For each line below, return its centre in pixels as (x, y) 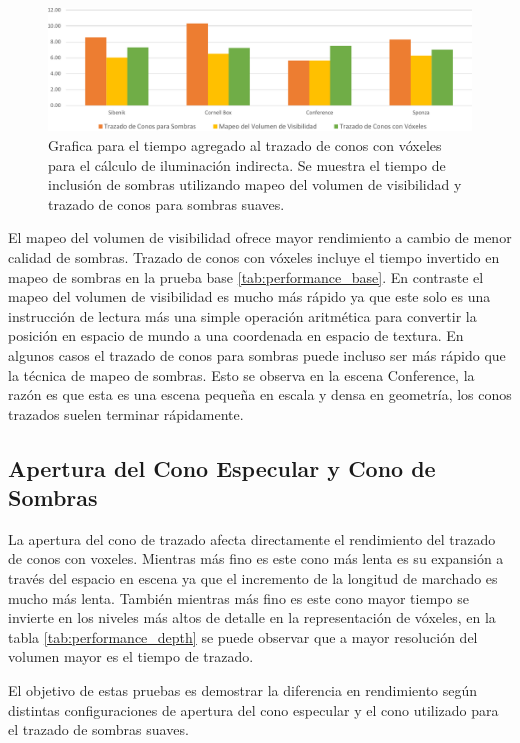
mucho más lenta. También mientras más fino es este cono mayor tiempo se (238, 597)
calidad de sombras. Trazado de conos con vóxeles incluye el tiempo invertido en (254, 256)
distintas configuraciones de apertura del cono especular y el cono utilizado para (253, 709)
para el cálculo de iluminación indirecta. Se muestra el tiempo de (247, 164)
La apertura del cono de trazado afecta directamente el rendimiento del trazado (252, 538)
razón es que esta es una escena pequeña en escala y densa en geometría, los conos (260, 394)
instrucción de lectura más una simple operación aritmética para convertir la (242, 315)
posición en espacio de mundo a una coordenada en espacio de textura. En (236, 335)
